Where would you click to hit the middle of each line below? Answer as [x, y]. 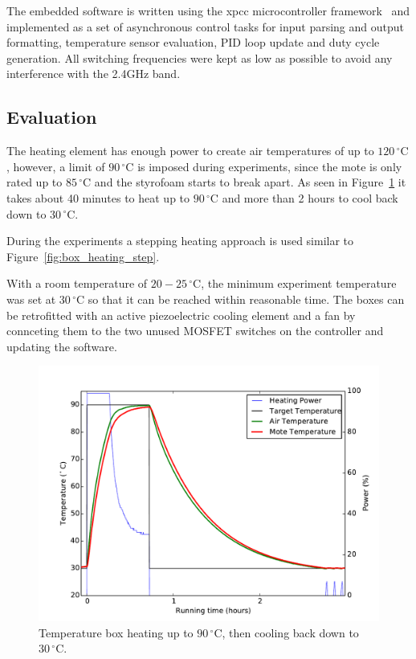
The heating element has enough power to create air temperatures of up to [190, 151]
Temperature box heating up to [116, 632]
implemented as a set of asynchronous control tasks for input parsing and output [205, 26]
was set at [31, 299]
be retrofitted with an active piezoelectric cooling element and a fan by [181, 315]
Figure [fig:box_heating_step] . [83, 256]
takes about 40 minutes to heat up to [98, 197]
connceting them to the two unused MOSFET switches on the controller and [195, 331]
